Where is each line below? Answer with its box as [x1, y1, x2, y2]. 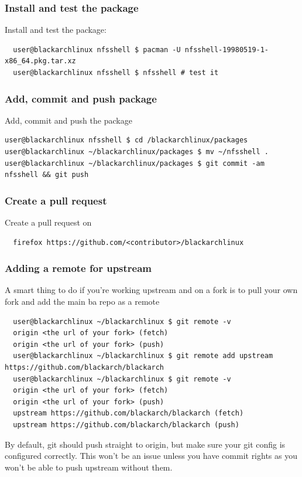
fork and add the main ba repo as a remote [5, 295, 160, 307]
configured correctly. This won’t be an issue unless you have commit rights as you [5, 449, 297, 462]
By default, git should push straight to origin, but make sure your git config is [5, 438, 286, 450]
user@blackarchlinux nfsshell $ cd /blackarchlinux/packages [5, 136, 248, 145]
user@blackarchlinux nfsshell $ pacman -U [13, 45, 181, 54]
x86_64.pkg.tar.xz [5, 57, 76, 66]
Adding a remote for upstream [5, 261, 152, 275]
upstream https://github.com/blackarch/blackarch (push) [13, 420, 239, 429]
